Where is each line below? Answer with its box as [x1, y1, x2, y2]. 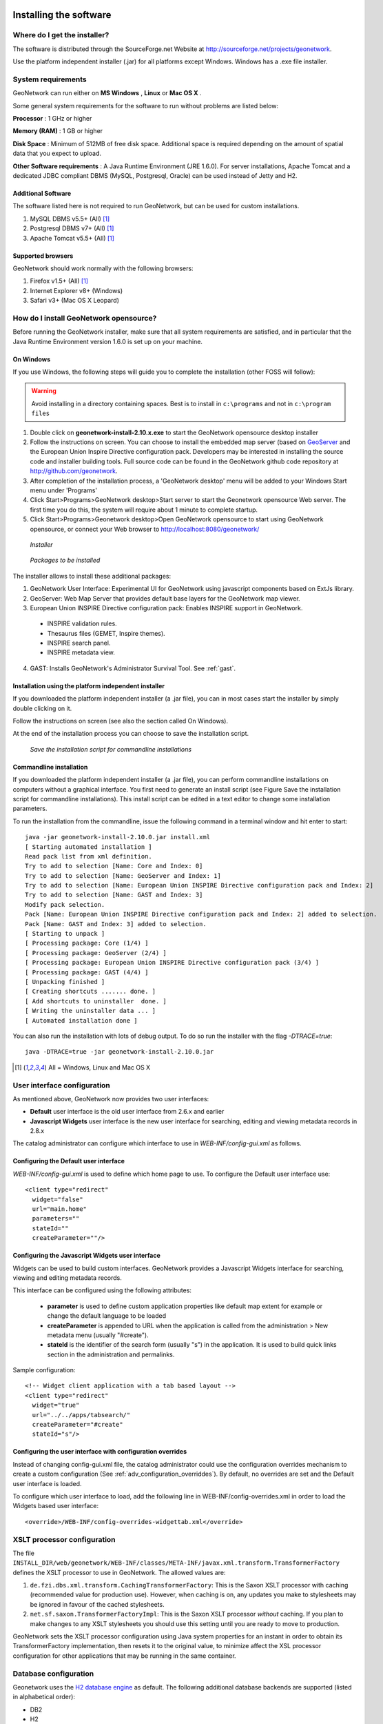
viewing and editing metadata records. [12, 1273, 122, 1282]
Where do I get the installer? [12, 30, 110, 40]
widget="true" [32, 1401, 80, 1410]
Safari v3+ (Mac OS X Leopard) [30, 297, 120, 305]
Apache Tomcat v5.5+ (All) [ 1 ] [30, 234, 115, 242]
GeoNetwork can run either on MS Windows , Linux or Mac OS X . [12, 89, 203, 97]
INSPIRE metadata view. [47, 648, 115, 656]
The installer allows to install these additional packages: [12, 572, 172, 580]
